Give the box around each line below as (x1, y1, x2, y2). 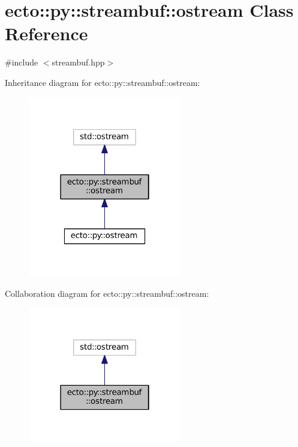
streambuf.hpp (52, 56, 105, 68)
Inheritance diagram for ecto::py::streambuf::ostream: (5, 76, 200, 88)
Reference (5, 21, 88, 46)
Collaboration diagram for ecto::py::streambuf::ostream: (5, 287, 209, 299)
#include (5, 56, 38, 68)
